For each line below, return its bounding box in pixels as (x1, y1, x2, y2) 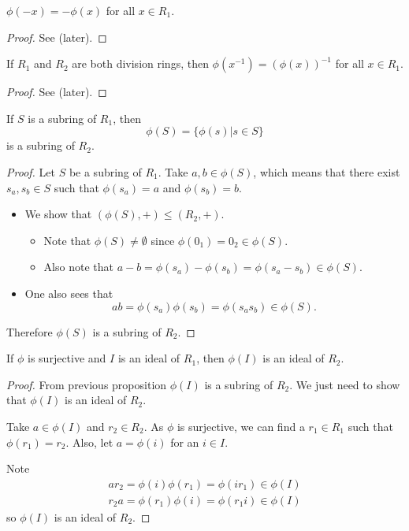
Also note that (43, 258, 113, 275)
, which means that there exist (253, 163, 400, 180)
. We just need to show (289, 376, 400, 392)
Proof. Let (6, 163, 55, 180)
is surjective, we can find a (177, 418, 305, 434)
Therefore (6, 323, 53, 340)
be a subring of (69, 163, 142, 180)
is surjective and (28, 350, 106, 366)
